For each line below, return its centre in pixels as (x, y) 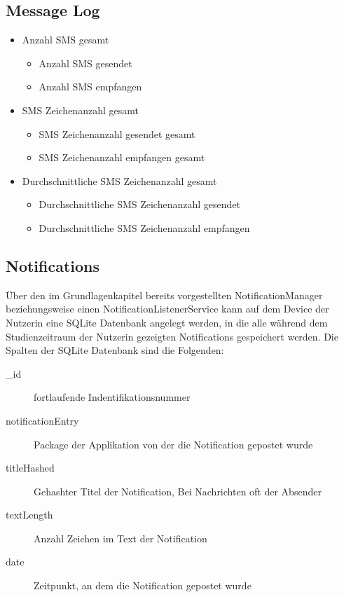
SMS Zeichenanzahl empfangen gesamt (122, 157)
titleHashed (30, 468)
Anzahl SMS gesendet (85, 63)
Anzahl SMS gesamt (66, 40)
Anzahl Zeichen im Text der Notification (121, 538)
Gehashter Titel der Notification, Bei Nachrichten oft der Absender (178, 491)
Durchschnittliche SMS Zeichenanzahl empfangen (144, 227)
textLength (29, 515)
